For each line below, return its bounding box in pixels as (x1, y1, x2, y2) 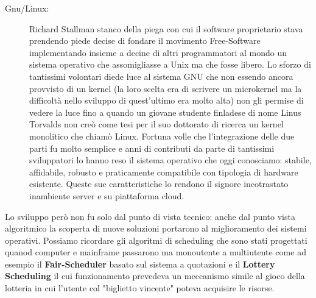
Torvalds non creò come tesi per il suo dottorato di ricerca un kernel (29, 118, 284, 130)
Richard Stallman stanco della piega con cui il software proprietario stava (29, 22, 303, 35)
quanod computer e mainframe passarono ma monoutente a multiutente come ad (5, 246, 306, 258)
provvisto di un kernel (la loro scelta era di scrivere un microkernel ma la (29, 82, 302, 94)
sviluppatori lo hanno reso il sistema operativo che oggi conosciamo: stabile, (29, 154, 312, 166)
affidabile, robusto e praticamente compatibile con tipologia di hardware (29, 165, 298, 178)
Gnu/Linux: (5, 2, 49, 14)
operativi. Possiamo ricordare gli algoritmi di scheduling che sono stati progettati (5, 233, 307, 246)
